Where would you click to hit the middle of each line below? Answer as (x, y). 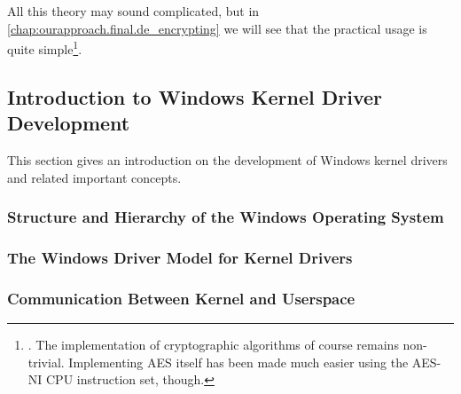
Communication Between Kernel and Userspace (181, 298)
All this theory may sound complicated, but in (133, 11)
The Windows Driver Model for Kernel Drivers (180, 257)
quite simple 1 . (45, 47)
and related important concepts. (94, 177)
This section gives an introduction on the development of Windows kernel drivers (227, 160)
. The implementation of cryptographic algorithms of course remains (213, 345)
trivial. (46, 362)
